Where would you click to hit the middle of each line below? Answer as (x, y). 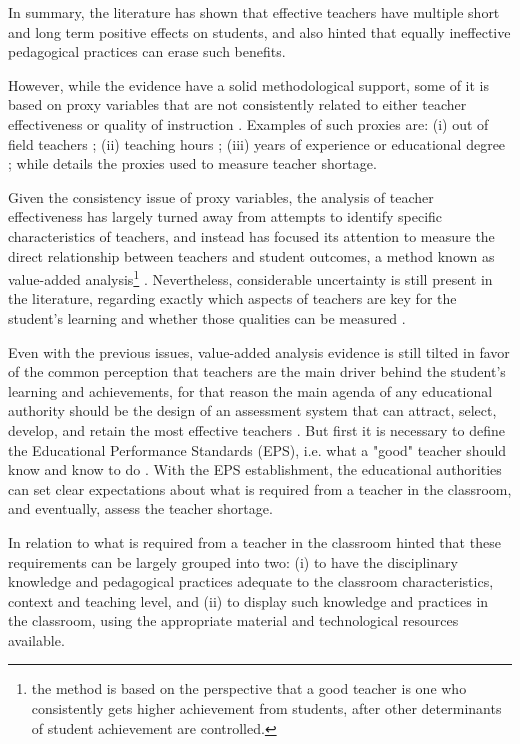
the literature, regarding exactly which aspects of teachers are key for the (232, 298)
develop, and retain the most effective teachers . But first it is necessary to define (256, 429)
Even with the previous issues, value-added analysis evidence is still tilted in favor (259, 351)
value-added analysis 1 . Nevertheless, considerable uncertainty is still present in (250, 277)
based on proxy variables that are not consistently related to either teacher (237, 104)
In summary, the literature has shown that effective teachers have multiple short (254, 12)
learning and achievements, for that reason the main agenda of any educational (250, 390)
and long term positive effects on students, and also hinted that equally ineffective (259, 31)
